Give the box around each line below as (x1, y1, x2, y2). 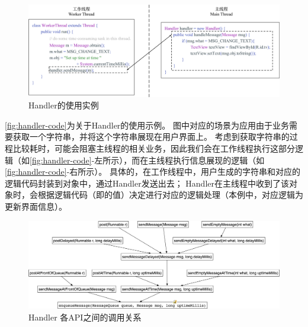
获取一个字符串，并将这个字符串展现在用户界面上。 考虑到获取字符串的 (12, 130, 290, 143)
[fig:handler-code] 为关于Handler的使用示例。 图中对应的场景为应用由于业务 (5, 118, 290, 131)
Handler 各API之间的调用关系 (28, 310, 142, 323)
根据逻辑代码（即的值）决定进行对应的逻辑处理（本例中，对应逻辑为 (37, 188, 303, 201)
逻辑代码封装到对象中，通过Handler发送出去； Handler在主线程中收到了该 (5, 177, 289, 189)
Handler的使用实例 (28, 99, 99, 111)
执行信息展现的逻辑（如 (173, 153, 265, 166)
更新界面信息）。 (5, 200, 67, 213)
